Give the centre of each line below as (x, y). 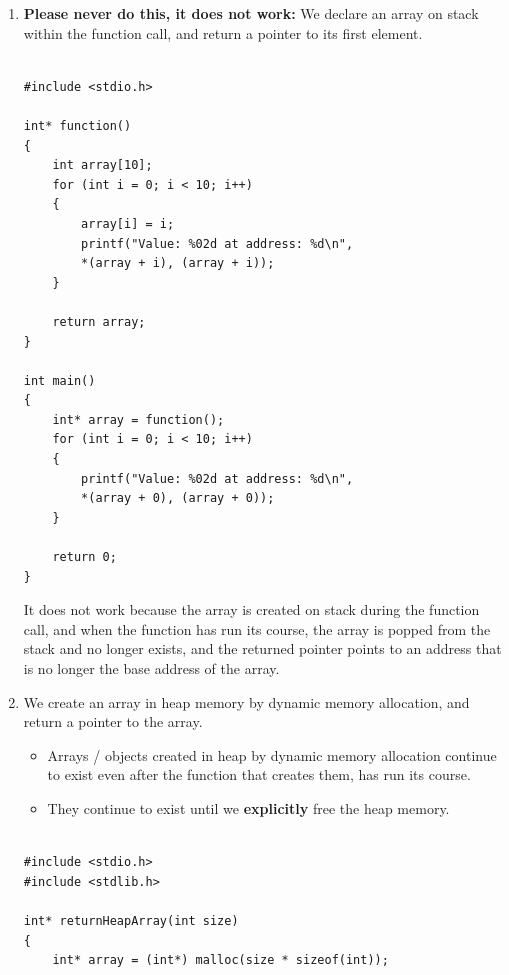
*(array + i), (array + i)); (178, 263)
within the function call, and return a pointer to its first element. (223, 32)
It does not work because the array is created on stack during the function (251, 609)
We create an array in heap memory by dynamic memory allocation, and (246, 701)
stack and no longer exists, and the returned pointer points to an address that (262, 648)
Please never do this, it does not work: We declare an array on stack (251, 13)
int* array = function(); (138, 419)
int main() (59, 380)
